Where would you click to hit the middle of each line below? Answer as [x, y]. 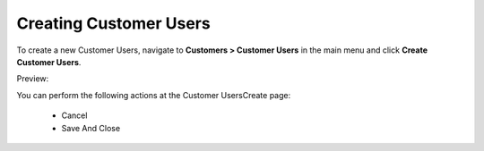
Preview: [33, 79]
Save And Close [91, 128]
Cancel [74, 115]
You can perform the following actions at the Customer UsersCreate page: [154, 95]
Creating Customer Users [113, 23]
